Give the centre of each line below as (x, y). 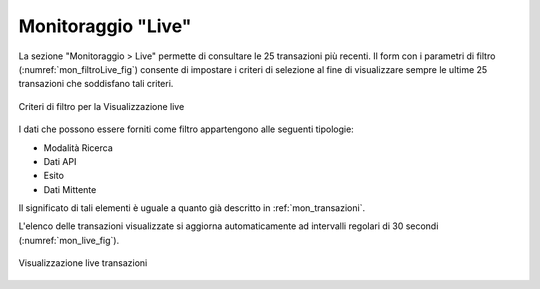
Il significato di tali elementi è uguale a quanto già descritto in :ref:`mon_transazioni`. (191, 208)
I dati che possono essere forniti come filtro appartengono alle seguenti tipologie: (186, 129)
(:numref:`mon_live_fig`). (69, 240)
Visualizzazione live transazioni (83, 263)
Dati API (60, 161)
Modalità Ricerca (78, 147)
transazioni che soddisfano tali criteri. (96, 84)
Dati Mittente (70, 189)
